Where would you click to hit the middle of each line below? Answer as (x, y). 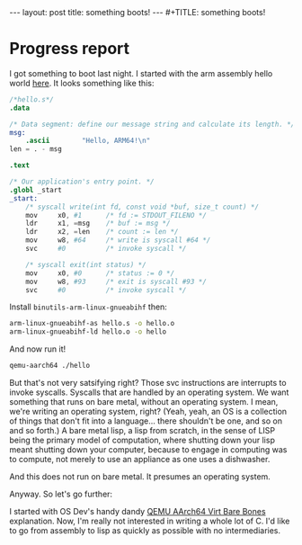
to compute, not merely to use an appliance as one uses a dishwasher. (140, 460)
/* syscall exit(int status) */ (86, 264)
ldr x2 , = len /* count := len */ (102, 232)
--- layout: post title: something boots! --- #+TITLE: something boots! (138, 12)
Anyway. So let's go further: (61, 494)
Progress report (70, 49)
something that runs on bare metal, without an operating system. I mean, (144, 402)
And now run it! (38, 349)
